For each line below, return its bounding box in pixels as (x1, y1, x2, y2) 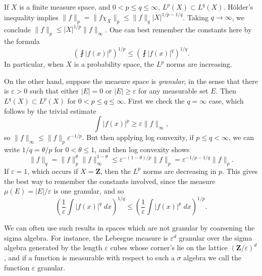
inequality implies (4, 12, 59, 22)
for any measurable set (138, 85, 208, 96)
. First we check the (124, 96, 185, 106)
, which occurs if (27, 165, 78, 176)
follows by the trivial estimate (4, 105, 96, 116)
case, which (208, 96, 244, 106)
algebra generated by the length (4, 242, 102, 253)
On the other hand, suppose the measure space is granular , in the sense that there (4, 75, 258, 86)
